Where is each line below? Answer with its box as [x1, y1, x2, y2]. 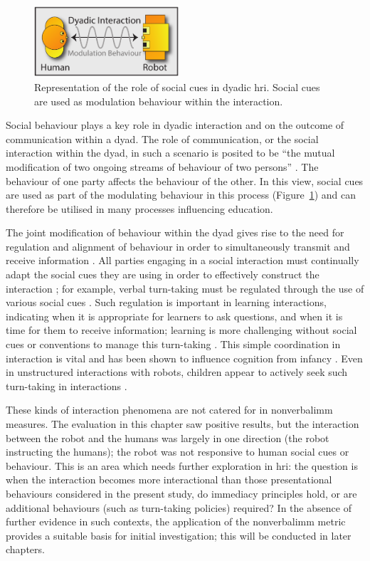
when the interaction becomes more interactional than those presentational [6, 472, 332, 487]
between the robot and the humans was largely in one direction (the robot [6, 430, 329, 445]
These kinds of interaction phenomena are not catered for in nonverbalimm [6, 402, 333, 417]
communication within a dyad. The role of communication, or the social [6, 131, 319, 146]
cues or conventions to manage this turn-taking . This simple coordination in [6, 337, 341, 352]
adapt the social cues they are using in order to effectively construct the [6, 267, 319, 282]
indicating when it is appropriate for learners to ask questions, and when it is [6, 308, 343, 323]
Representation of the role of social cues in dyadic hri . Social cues [34, 79, 320, 94]
